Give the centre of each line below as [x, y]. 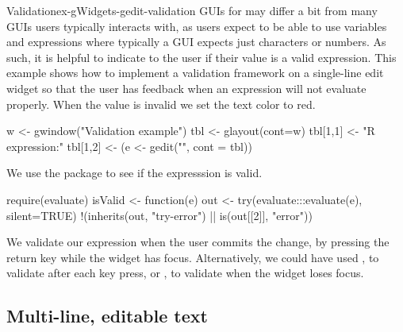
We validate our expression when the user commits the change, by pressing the [198, 242]
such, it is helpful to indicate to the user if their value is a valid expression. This [201, 57]
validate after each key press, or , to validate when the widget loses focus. [185, 273]
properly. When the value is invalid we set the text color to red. [161, 104]
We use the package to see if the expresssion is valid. [134, 173]
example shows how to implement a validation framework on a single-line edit [195, 73]
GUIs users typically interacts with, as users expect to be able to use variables [197, 26]
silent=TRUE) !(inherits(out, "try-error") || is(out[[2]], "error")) [159, 215]
